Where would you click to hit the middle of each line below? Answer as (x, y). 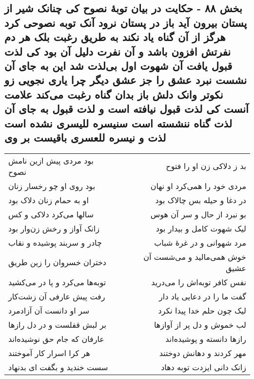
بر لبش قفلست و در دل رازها (57, 324)
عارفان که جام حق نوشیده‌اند (56, 338)
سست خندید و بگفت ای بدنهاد (58, 367)
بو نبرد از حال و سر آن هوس (198, 214)
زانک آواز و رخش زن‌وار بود (54, 228)
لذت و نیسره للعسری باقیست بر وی (85, 137)
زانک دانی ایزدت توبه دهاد (204, 367)
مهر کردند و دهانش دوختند (203, 353)
